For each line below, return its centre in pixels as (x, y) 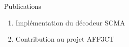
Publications (23, 6)
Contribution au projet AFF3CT (65, 39)
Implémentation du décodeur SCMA (70, 22)
